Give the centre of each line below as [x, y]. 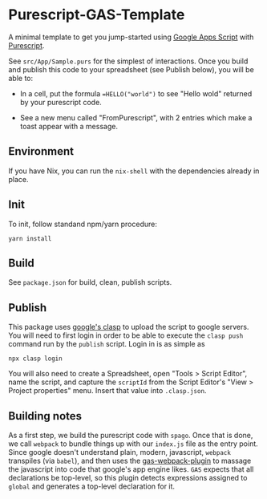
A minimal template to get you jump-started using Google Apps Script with [131, 37]
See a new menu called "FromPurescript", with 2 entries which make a [136, 117]
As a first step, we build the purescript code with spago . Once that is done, [131, 435]
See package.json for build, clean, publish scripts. [90, 282]
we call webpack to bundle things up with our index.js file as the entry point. [133, 444]
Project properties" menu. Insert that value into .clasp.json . [107, 391]
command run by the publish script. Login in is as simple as [107, 344]
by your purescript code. [61, 102]
